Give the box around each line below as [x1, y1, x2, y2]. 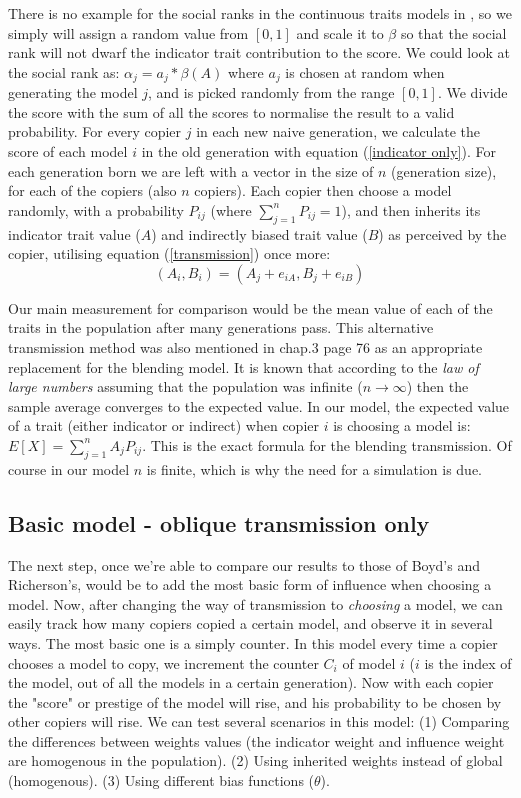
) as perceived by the [378, 223, 507, 244]
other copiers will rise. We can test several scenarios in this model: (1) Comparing [8, 711, 510, 732]
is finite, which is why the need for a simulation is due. [146, 458, 483, 479]
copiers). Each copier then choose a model [194, 180, 452, 201]
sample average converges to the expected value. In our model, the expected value [8, 395, 510, 416]
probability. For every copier [8, 121, 182, 142]
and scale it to [296, 22, 384, 43]
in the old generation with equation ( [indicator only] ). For [141, 141, 496, 162]
